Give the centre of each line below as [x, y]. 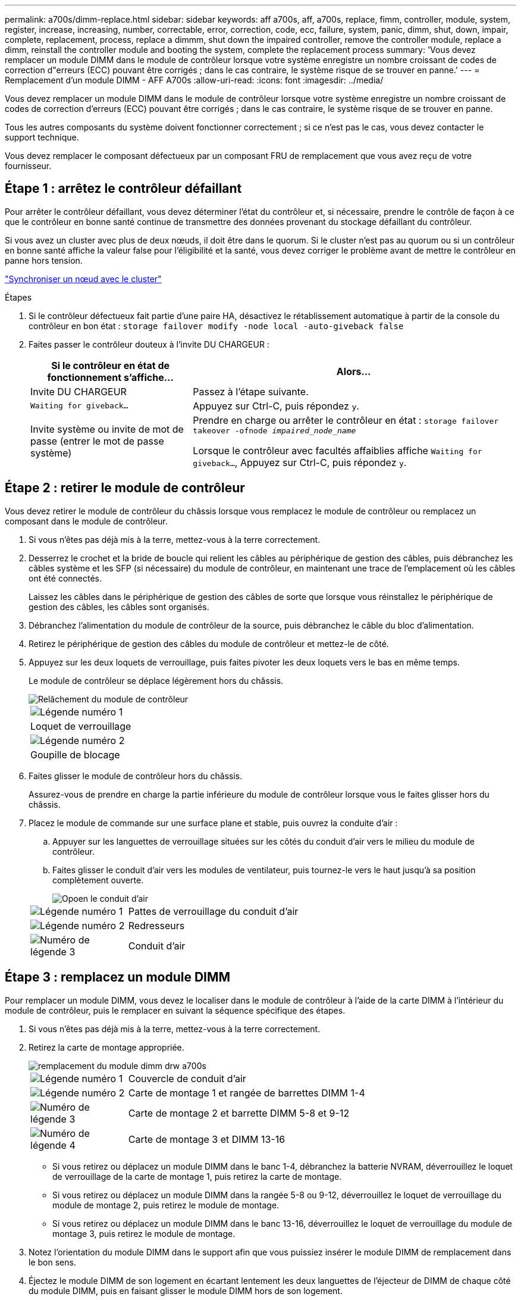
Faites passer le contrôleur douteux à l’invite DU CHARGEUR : [149, 344]
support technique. [42, 137]
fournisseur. [28, 166]
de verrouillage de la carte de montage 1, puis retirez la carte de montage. [197, 1176]
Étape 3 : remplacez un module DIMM [118, 977]
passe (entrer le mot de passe [97, 441]
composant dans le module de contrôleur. [86, 521]
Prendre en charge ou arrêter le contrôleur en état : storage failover [346, 420]
